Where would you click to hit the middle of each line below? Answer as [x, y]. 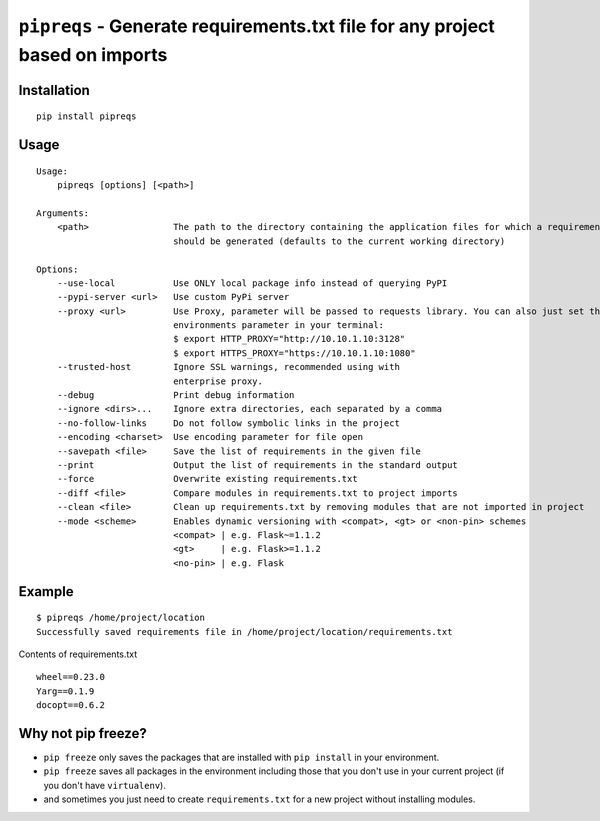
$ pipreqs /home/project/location [120, 618]
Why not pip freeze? [82, 733]
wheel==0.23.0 [70, 677]
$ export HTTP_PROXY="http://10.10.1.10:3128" [289, 339]
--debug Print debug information [175, 395]
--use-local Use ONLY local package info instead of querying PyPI [252, 283]
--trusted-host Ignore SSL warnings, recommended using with [228, 367]
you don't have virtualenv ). [105, 785]
